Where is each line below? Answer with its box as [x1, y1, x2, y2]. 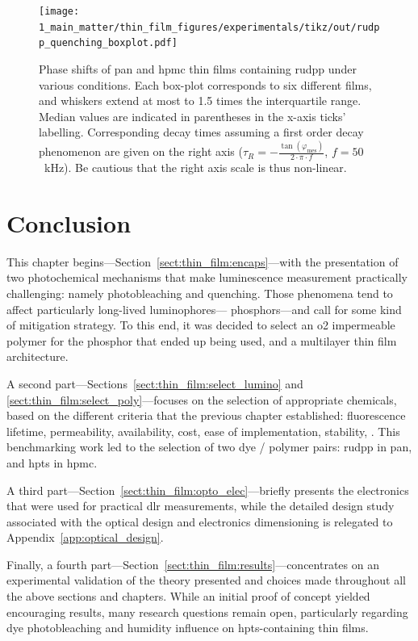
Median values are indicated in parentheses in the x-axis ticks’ [39, 107, 346, 124]
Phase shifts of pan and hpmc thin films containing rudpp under [39, 60, 357, 77]
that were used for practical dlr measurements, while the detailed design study [6, 497, 395, 514]
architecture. [6, 348, 69, 365]
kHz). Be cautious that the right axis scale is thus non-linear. [44, 159, 347, 176]
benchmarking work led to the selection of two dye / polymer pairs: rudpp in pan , [6, 438, 412, 455]
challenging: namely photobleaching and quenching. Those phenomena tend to [6, 284, 393, 301]
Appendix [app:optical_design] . [6, 529, 164, 546]
